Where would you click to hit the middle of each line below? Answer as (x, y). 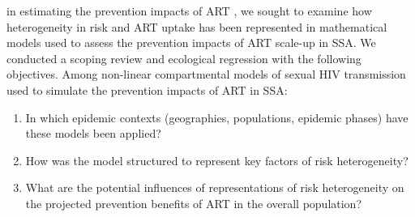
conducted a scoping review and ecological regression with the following (184, 58)
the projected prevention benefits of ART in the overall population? (193, 203)
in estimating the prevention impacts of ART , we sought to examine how (189, 11)
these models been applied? (93, 133)
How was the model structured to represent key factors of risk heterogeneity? (217, 160)
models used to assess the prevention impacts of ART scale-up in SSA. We (191, 43)
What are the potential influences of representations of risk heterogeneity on (215, 187)
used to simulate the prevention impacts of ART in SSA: (147, 89)
